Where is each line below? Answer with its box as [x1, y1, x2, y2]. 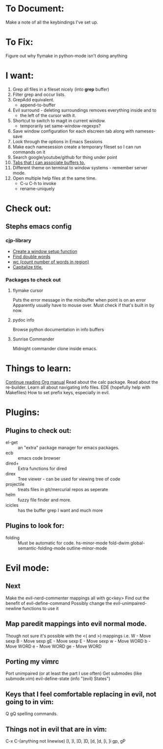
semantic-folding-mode [18, 545, 66, 551]
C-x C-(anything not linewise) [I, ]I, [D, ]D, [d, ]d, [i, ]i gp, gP [5, 738, 126, 744]
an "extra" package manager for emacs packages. [18, 444, 119, 450]
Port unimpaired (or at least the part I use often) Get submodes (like [5, 670, 142, 677]
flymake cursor [12, 287, 44, 293]
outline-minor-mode [66, 545, 107, 551]
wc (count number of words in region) [12, 259, 90, 265]
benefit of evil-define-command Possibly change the [5, 600, 112, 606]
